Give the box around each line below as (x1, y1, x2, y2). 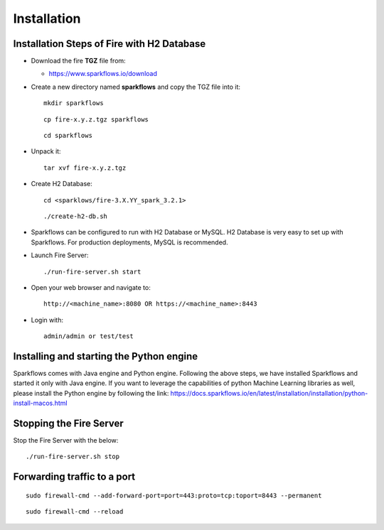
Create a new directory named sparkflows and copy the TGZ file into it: (31, 82, 241, 91)
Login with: (31, 315, 64, 324)
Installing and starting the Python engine (13, 350, 198, 362)
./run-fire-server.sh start (43, 267, 142, 276)
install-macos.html (13, 399, 68, 408)
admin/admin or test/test (43, 332, 134, 340)
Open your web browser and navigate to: (31, 283, 151, 291)
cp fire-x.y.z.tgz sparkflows (43, 115, 149, 124)
